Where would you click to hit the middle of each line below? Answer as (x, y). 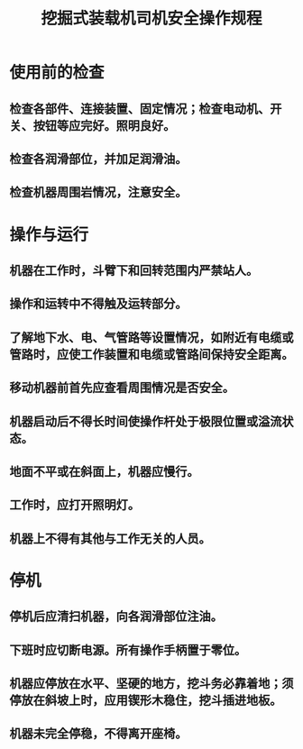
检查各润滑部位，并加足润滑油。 (98, 159)
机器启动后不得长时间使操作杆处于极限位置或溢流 (146, 421)
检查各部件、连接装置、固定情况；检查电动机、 (140, 109)
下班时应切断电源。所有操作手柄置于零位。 (128, 650)
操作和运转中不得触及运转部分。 (98, 304)
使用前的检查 (57, 73)
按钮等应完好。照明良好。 (104, 126)
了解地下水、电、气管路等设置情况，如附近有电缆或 (151, 338)
